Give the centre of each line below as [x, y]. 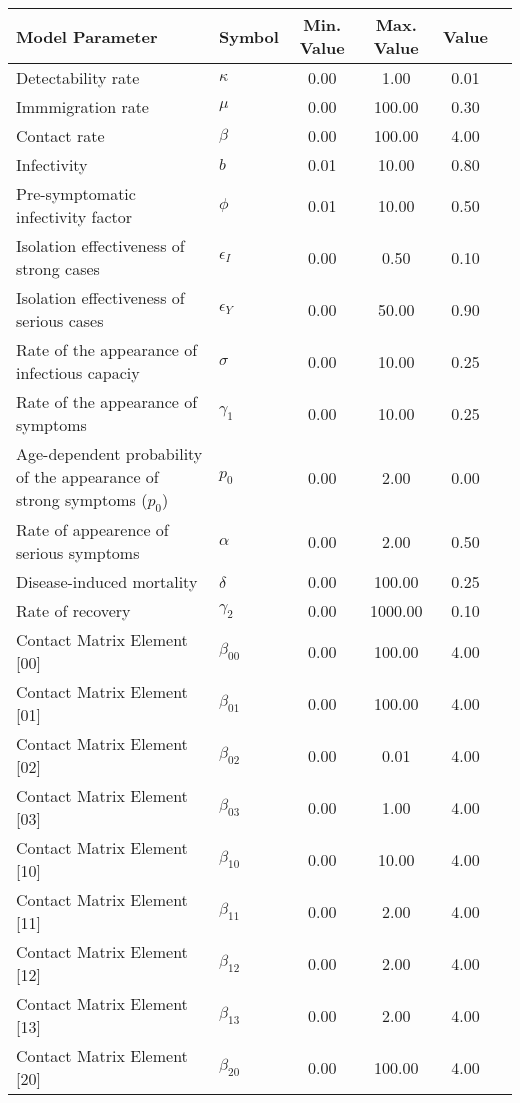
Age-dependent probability [109, 453]
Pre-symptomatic [76, 193]
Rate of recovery [73, 611]
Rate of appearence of [92, 530]
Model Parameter [87, 36]
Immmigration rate [82, 106]
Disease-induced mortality [107, 582]
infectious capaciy [78, 372]
